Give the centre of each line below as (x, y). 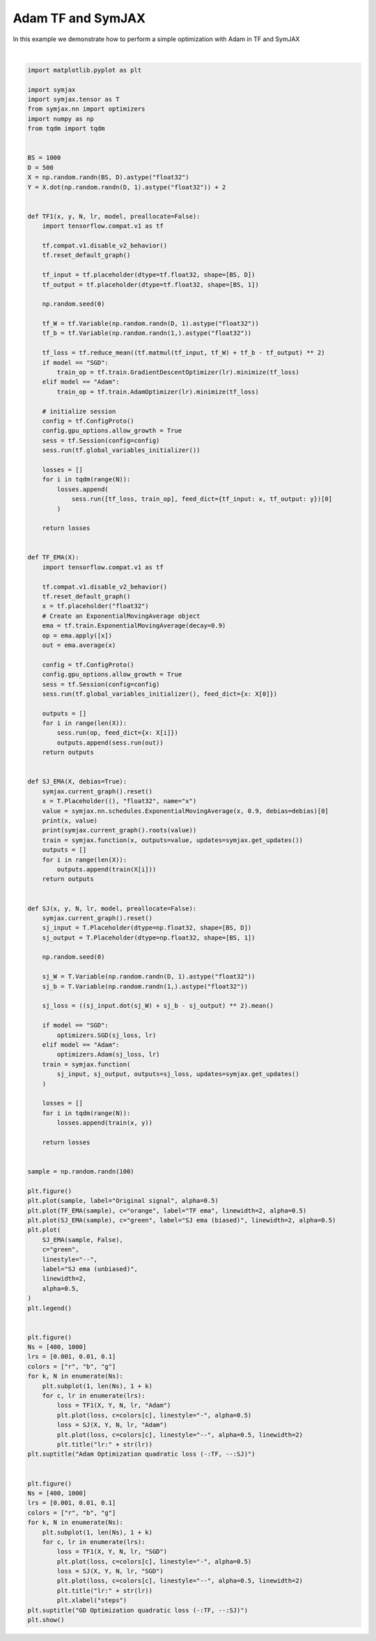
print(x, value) (70, 821)
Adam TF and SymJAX (79, 18)
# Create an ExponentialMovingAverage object (121, 616)
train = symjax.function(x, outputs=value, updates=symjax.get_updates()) (172, 840)
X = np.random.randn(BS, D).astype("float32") (108, 177)
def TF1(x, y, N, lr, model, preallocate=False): (114, 216)
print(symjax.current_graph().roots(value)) (119, 830)
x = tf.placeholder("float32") (95, 606)
